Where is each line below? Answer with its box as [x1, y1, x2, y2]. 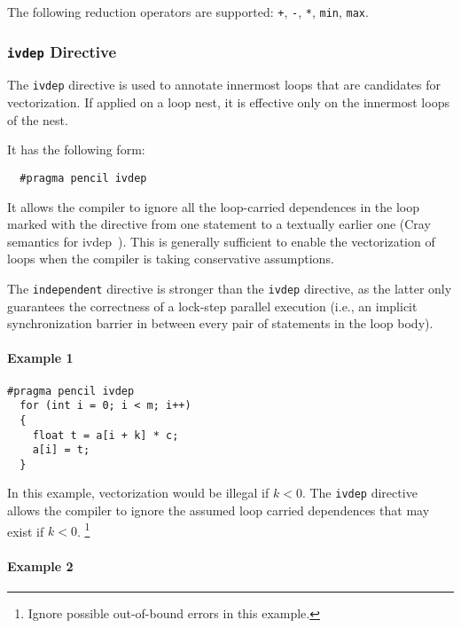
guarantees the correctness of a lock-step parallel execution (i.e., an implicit [7, 296, 418, 315]
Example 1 [7, 349, 74, 367]
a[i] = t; [32, 444, 90, 457]
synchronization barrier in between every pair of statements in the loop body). [7, 314, 434, 333]
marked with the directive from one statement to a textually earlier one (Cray [7, 215, 431, 233]
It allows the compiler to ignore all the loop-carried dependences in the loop [7, 197, 420, 216]
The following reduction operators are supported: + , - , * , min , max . [7, 3, 369, 20]
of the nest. [7, 110, 68, 129]
